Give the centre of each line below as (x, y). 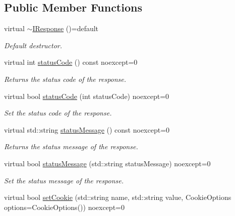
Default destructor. (33, 45)
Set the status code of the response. (58, 113)
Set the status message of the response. (64, 180)
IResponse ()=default (66, 28)
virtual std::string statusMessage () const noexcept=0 (87, 129)
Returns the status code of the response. (65, 79)
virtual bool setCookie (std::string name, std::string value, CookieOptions (118, 197)
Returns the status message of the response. (71, 146)
